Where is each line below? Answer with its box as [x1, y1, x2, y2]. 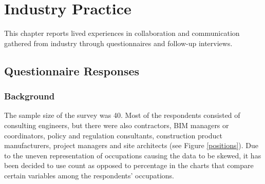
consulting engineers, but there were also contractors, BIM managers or [4, 119, 229, 130]
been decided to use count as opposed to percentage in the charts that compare [4, 160, 254, 171]
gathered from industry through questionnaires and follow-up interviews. [4, 37, 233, 48]
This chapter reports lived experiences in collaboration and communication [4, 28, 240, 38]
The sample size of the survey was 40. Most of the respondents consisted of [4, 110, 240, 120]
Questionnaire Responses [4, 63, 140, 78]
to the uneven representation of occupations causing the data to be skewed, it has [4, 150, 261, 160]
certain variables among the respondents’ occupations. [4, 170, 174, 180]
